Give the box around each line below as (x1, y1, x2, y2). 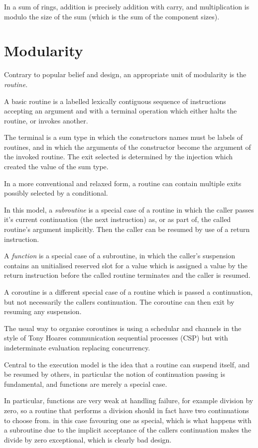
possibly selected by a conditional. (4, 188, 108, 198)
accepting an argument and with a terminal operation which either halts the (4, 106, 237, 116)
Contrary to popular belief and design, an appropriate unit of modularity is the (4, 69, 247, 80)
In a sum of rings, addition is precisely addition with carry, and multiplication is (4, 1, 250, 11)
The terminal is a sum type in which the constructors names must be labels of (4, 132, 243, 142)
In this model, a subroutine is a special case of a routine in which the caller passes (4, 204, 254, 215)
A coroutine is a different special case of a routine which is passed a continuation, (4, 287, 253, 297)
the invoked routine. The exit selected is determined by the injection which (4, 151, 233, 162)
